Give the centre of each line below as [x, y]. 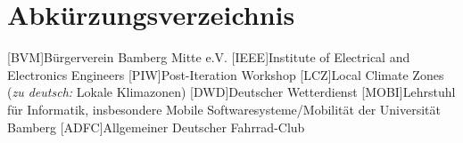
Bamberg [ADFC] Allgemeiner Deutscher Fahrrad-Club [156, 127]
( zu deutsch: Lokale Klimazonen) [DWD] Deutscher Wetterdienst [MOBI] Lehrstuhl [231, 92]
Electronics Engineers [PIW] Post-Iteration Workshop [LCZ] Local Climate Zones [226, 74]
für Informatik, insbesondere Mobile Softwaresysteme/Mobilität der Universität [224, 109]
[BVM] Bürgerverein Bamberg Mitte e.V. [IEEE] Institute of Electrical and [209, 57]
